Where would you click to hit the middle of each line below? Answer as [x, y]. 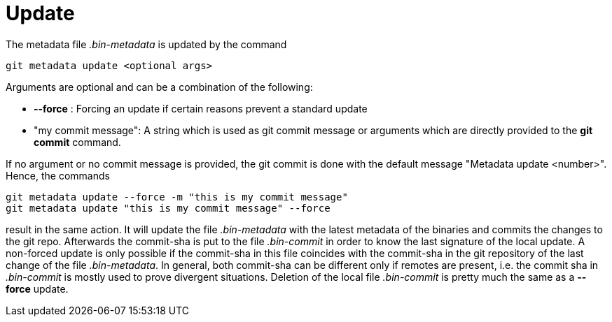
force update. [37, 288]
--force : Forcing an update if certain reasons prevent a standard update [201, 108]
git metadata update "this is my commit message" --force [168, 208]
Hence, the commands [58, 175]
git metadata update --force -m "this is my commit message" [177, 197]
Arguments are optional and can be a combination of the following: [159, 87]
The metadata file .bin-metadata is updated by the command [146, 44]
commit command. [77, 142]
